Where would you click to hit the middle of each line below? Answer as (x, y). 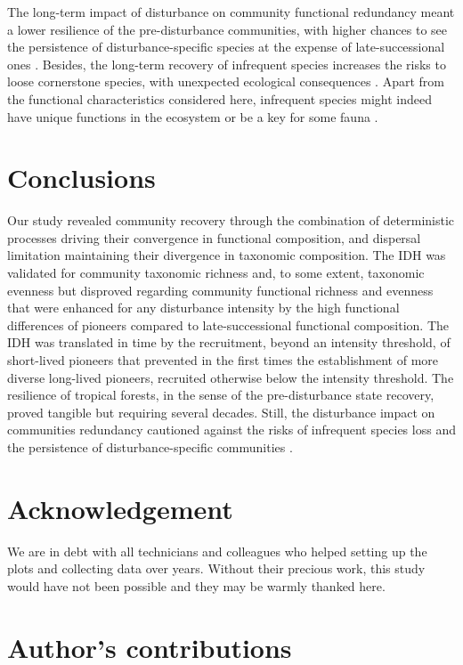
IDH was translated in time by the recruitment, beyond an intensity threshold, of (229, 342)
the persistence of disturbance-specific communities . (150, 447)
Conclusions (81, 178)
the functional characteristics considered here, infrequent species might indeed (219, 98)
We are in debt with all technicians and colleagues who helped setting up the (217, 551)
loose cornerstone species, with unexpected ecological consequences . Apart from (226, 81)
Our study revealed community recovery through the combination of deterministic (231, 220)
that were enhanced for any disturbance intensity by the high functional (203, 308)
